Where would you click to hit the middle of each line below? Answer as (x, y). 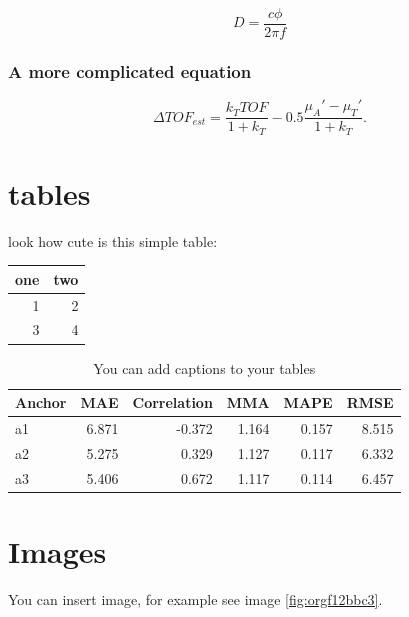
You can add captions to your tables (204, 367)
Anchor (41, 402)
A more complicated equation (130, 70)
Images (57, 550)
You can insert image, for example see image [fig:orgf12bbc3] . (195, 598)
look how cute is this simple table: (113, 240)
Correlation (172, 402)
